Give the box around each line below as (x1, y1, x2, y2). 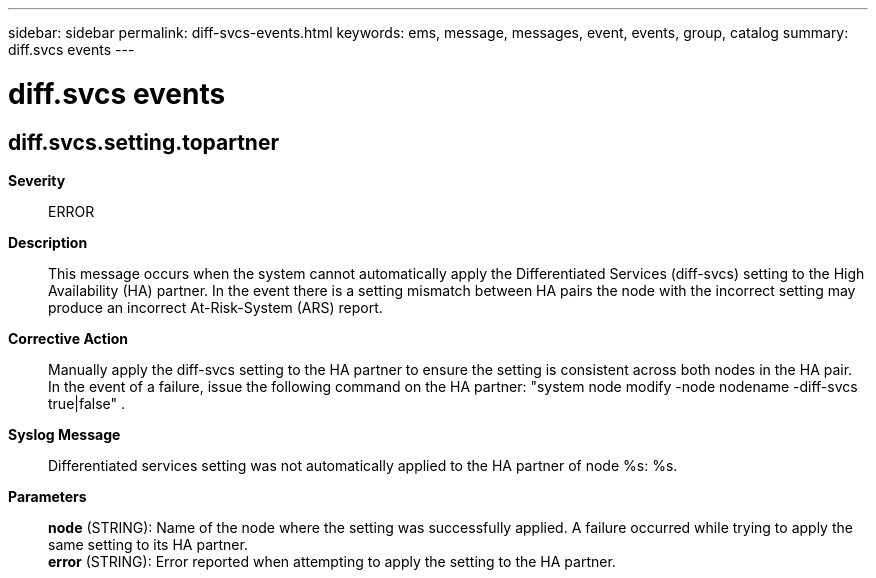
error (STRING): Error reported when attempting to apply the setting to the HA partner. (48, 552, 616, 570)
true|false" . (48, 394, 125, 412)
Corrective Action (8, 329, 128, 347)
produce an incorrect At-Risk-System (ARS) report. (48, 298, 383, 316)
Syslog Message (8, 425, 121, 443)
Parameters (8, 487, 87, 505)
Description (8, 233, 88, 251)
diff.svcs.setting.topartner (8, 129, 279, 155)
